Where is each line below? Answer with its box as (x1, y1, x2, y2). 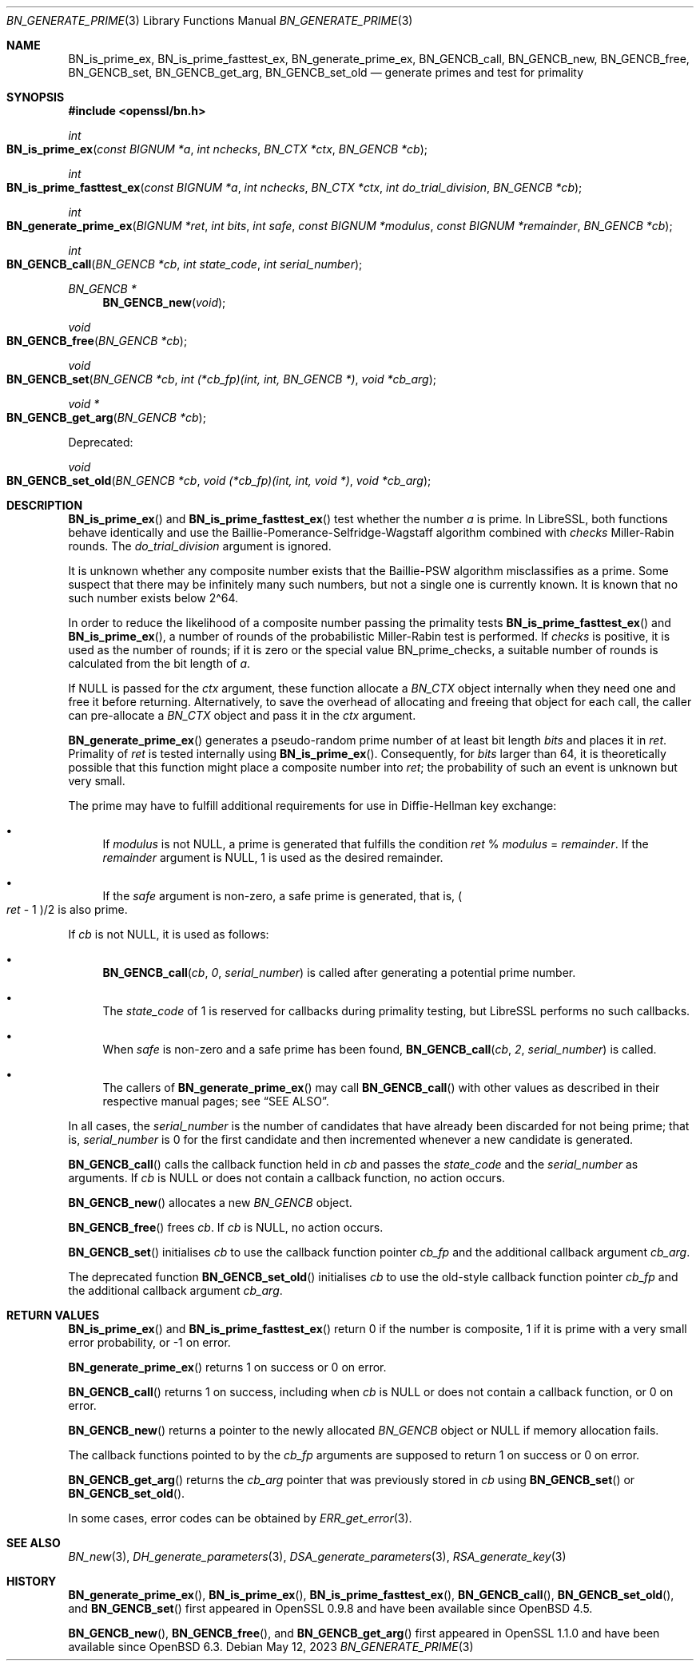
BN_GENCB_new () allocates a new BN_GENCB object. (68, 1196, 352, 1209)
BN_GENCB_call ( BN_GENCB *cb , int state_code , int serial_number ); (6, 257, 363, 271)
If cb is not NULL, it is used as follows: (68, 927, 269, 941)
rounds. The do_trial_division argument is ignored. (68, 539, 332, 553)
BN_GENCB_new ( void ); (102, 296, 226, 309)
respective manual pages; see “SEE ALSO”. (102, 1094, 329, 1108)
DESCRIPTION (6, 498, 83, 512)
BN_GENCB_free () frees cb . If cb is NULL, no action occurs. (68, 1220, 384, 1234)
